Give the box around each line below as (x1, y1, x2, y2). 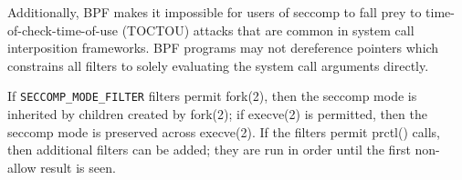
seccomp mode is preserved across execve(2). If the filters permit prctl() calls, (7, 122, 440, 141)
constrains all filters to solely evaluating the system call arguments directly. (7, 55, 429, 75)
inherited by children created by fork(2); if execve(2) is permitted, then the (7, 105, 427, 124)
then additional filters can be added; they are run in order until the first (7, 140, 411, 159)
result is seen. (40, 157, 116, 176)
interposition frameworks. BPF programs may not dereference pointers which (7, 38, 439, 57)
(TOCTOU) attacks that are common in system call (121, 20, 415, 39)
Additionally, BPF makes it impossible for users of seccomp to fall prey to (7, 3, 422, 21)
